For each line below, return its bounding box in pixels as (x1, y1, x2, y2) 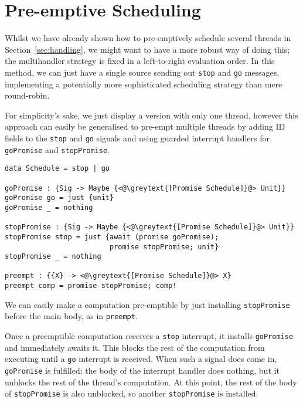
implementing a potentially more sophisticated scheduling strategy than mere (5, 77, 282, 90)
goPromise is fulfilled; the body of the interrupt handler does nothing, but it (5, 364, 280, 376)
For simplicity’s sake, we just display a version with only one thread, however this (5, 109, 298, 121)
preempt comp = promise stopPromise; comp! (5, 282, 177, 290)
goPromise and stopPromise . (5, 143, 110, 155)
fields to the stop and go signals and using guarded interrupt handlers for (5, 131, 270, 144)
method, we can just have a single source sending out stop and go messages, (5, 66, 280, 78)
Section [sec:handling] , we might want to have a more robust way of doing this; (5, 43, 290, 55)
